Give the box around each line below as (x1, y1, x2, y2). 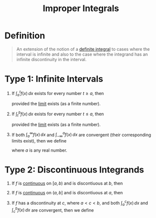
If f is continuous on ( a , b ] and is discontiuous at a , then (11, 190, 123, 196)
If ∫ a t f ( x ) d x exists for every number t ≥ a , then (11, 89, 104, 97)
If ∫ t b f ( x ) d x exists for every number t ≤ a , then (11, 110, 104, 118)
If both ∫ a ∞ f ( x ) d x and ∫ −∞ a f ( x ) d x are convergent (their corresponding (11, 131, 151, 139)
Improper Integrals (43, 3, 119, 14)
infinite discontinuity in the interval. (16, 56, 87, 62)
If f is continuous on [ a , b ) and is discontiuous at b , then (11, 180, 123, 187)
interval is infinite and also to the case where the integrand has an (16, 51, 148, 57)
